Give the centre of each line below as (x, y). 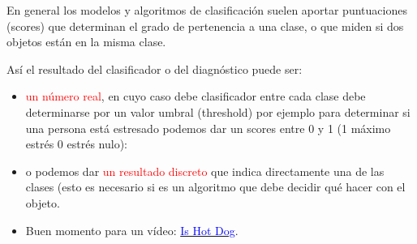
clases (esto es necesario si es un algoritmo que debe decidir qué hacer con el (215, 187)
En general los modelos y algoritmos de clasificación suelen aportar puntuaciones (207, 10)
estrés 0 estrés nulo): (76, 144)
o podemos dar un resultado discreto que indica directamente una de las (205, 171)
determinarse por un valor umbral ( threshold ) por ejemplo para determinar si (218, 111)
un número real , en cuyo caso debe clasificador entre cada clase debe (196, 96)
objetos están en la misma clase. (86, 42)
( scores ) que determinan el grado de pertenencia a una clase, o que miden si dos (205, 26)
